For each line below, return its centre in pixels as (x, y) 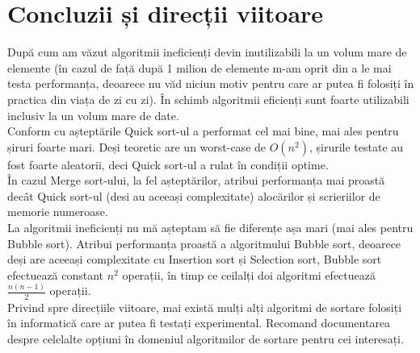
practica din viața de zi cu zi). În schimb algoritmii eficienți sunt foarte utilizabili (208, 99)
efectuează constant (56, 274)
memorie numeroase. (58, 212)
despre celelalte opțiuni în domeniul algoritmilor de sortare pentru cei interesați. (206, 338)
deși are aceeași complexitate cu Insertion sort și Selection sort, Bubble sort (195, 259)
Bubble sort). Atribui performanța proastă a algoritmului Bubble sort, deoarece (204, 243)
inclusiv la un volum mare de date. (93, 115)
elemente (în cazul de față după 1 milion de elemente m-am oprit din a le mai (199, 67)
